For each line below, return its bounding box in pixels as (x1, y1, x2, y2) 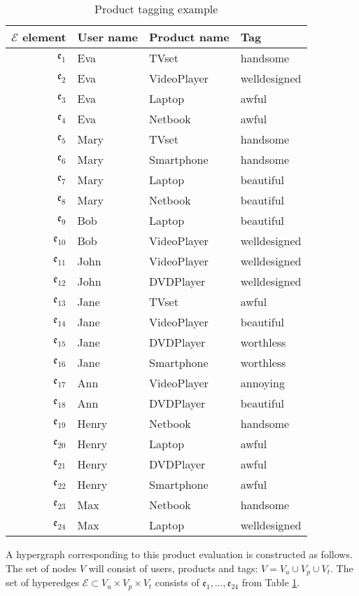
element (22, 29, 66, 45)
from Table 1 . (241, 575, 300, 590)
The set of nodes (6, 560, 77, 575)
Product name (149, 29, 230, 45)
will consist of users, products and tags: (88, 560, 258, 575)
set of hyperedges (6, 575, 80, 590)
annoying (240, 375, 285, 391)
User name (77, 29, 139, 45)
